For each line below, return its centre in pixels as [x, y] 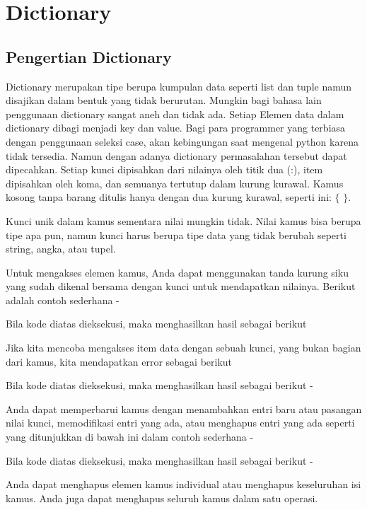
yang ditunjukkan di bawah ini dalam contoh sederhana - [130, 437]
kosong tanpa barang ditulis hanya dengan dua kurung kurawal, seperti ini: [169, 197]
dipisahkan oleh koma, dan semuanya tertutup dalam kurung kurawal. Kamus [175, 183]
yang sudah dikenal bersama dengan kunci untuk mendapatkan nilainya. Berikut [181, 286]
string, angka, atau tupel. [61, 249]
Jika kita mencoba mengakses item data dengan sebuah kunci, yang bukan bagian [183, 348]
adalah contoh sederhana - [63, 300]
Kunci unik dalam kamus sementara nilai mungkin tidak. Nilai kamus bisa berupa [183, 220]
